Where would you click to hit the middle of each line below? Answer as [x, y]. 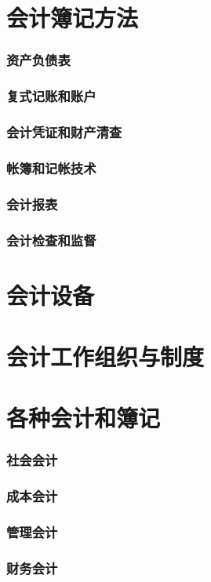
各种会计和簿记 [84, 418]
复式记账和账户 [51, 96]
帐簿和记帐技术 [51, 167]
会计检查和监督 [51, 240]
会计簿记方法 [73, 18]
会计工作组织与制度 [105, 356]
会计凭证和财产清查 [64, 131]
